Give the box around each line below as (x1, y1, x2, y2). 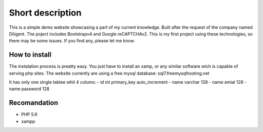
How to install (9, 51, 52, 59)
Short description (9, 7, 82, 18)
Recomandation (9, 99, 58, 107)
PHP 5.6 (21, 112, 38, 117)
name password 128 (9, 86, 50, 92)
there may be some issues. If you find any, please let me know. (9, 38, 135, 44)
